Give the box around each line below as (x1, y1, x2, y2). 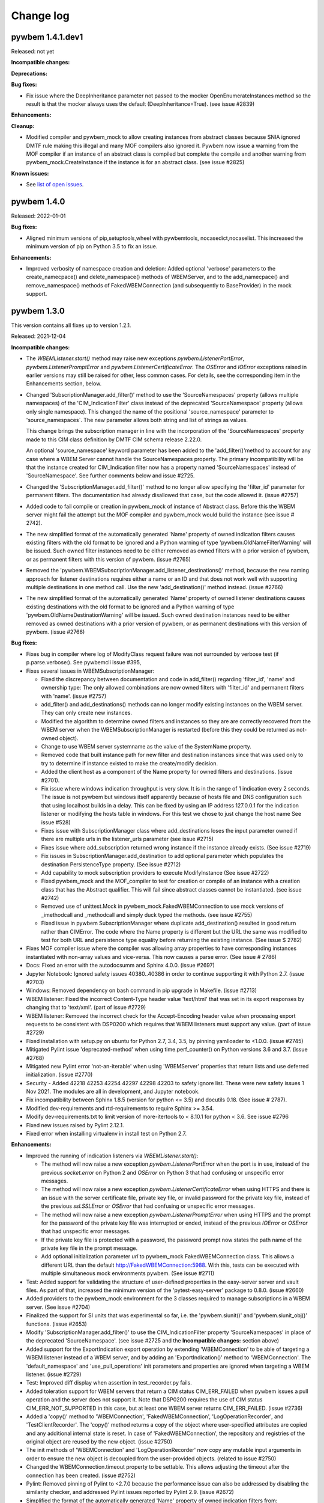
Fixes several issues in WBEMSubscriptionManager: (26, 667, 155, 675)
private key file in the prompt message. (41, 1244, 138, 1252)
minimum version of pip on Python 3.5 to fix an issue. (26, 243, 158, 250)
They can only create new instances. (41, 709, 132, 717)
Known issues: (11, 170, 49, 177)
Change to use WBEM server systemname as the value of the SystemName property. (41, 743, 252, 750)
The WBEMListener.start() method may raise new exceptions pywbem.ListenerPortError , (26, 355, 245, 362)
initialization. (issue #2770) (26, 1071, 93, 1079)
